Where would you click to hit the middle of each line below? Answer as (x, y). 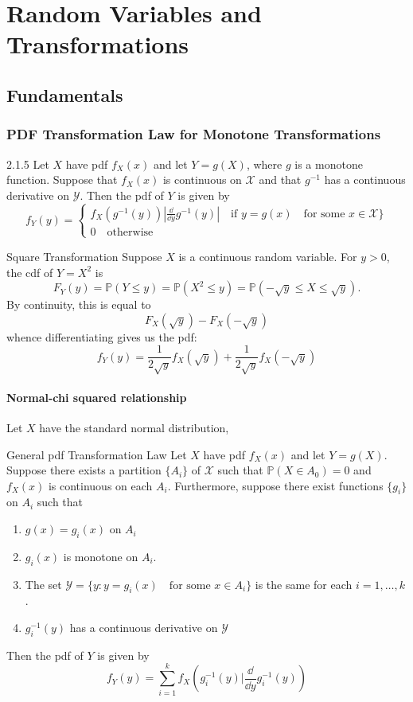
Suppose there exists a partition (84, 470)
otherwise (130, 232)
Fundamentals (65, 94)
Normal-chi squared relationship (97, 397)
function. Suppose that (62, 179)
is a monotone (329, 164)
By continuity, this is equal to (79, 304)
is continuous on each (100, 485)
